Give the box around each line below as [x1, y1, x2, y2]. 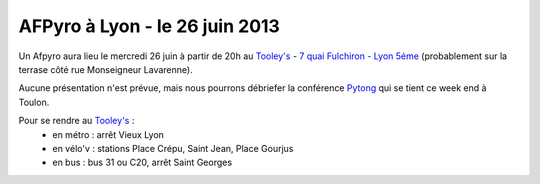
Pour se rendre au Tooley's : [18, 115, 135, 127]
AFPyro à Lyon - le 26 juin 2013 [18, 15, 280, 37]
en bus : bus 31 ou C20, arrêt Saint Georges [52, 156, 233, 169]
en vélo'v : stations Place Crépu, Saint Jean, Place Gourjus [52, 142, 294, 154]
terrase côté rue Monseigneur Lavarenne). [18, 63, 194, 75]
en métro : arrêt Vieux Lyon [52, 128, 165, 140]
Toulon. [18, 96, 50, 108]
